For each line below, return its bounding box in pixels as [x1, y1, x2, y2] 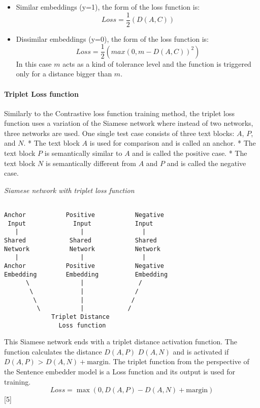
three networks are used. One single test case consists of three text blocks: [4, 127, 235, 138]
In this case [16, 58, 52, 69]
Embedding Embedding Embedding [4, 270, 168, 278]
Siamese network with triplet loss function [4, 184, 135, 195]
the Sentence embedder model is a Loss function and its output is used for [4, 366, 235, 377]
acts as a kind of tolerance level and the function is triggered [62, 58, 251, 69]
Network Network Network [4, 245, 160, 253]
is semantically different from [46, 157, 136, 168]
